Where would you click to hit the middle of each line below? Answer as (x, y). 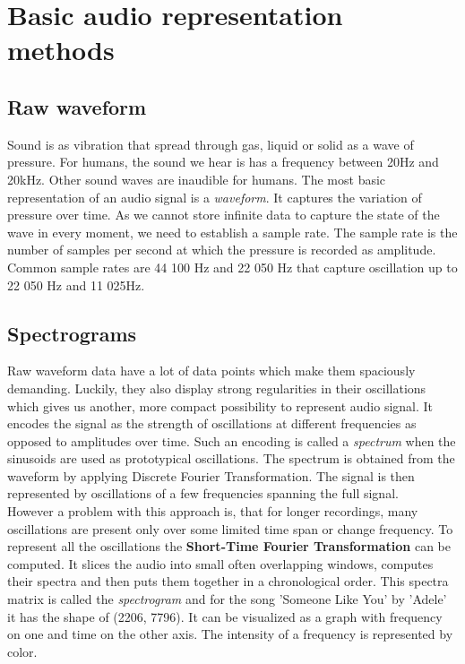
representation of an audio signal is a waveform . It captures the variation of (215, 197)
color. (22, 651)
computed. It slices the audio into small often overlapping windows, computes (220, 563)
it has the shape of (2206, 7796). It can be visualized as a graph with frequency (225, 616)
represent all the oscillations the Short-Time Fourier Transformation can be (229, 546)
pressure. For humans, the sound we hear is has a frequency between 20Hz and (223, 162)
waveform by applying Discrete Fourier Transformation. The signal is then (211, 475)
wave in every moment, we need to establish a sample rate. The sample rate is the (232, 232)
